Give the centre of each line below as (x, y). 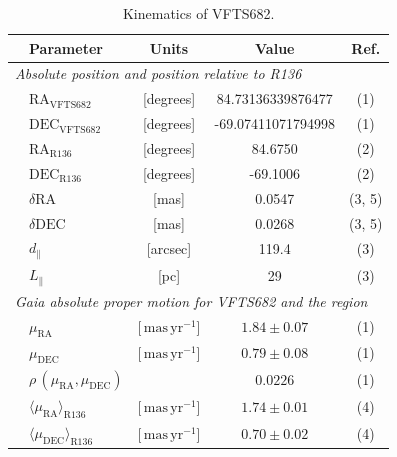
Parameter (66, 47)
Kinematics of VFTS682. (198, 13)
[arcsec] (169, 248)
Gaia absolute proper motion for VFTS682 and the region (191, 300)
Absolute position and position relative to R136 (158, 73)
